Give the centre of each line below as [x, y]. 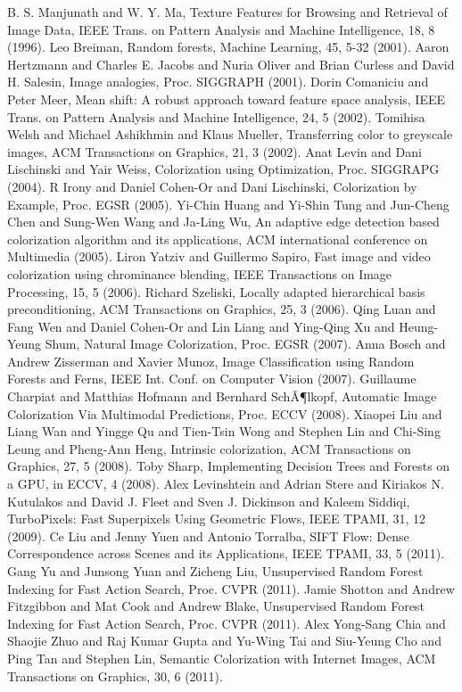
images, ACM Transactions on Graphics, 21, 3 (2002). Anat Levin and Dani [214, 151]
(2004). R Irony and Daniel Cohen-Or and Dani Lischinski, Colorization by [212, 186]
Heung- [419, 326]
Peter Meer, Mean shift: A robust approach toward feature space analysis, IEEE [227, 99]
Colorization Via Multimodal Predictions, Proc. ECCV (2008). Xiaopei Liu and [225, 413]
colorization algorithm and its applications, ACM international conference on [218, 239]
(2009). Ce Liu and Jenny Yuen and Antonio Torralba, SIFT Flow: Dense [208, 535]
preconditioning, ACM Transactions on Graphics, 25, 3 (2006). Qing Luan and [222, 309]
